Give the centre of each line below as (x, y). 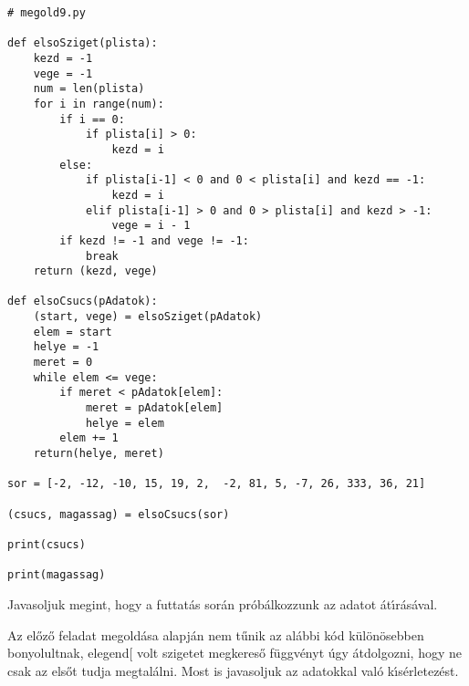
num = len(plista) (89, 89)
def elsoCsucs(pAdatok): (83, 301)
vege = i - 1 (151, 226)
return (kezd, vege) (95, 271)
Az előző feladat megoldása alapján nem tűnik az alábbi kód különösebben (216, 634)
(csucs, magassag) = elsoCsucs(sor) (119, 514)
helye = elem (125, 423)
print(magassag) (57, 575)
